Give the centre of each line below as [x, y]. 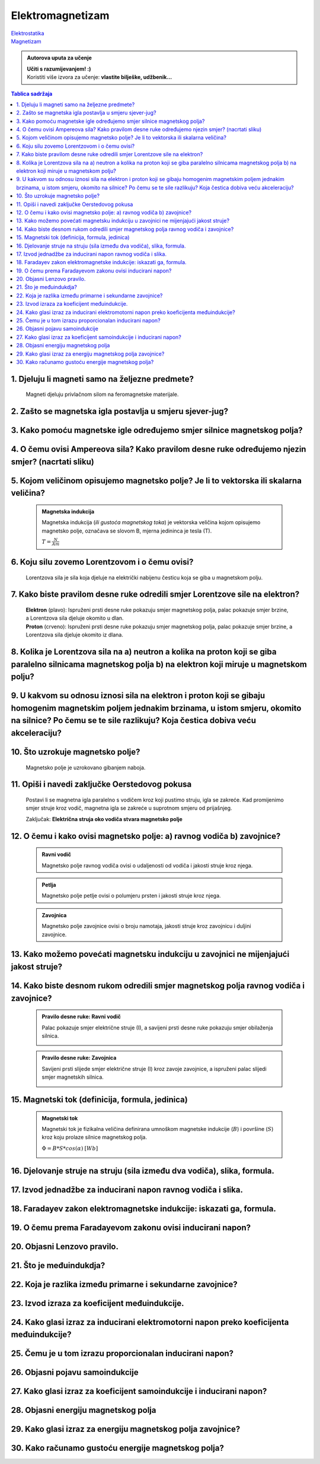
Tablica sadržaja [32, 94]
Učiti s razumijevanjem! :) [59, 69]
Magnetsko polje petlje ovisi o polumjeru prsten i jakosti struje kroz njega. [132, 896]
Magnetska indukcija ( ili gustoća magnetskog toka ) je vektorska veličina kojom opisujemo [151, 522]
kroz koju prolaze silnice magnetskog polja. [95, 1137]
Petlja [49, 885]
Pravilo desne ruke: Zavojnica [79, 1058]
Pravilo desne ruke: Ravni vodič [81, 1017]
